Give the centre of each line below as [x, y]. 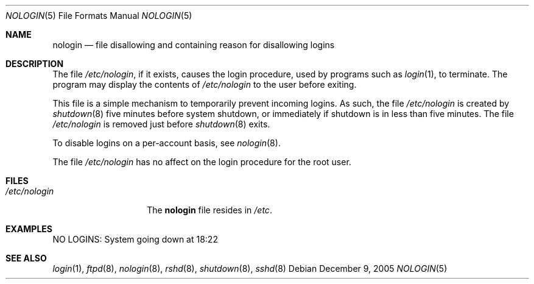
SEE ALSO [26, 258]
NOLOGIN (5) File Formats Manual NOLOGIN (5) [99, 16]
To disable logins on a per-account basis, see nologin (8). [167, 143]
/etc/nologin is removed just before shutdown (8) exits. [161, 124]
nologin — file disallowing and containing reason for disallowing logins [194, 45]
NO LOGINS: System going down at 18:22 [135, 239]
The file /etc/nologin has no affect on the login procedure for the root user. [202, 162]
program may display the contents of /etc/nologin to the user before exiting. [205, 84]
